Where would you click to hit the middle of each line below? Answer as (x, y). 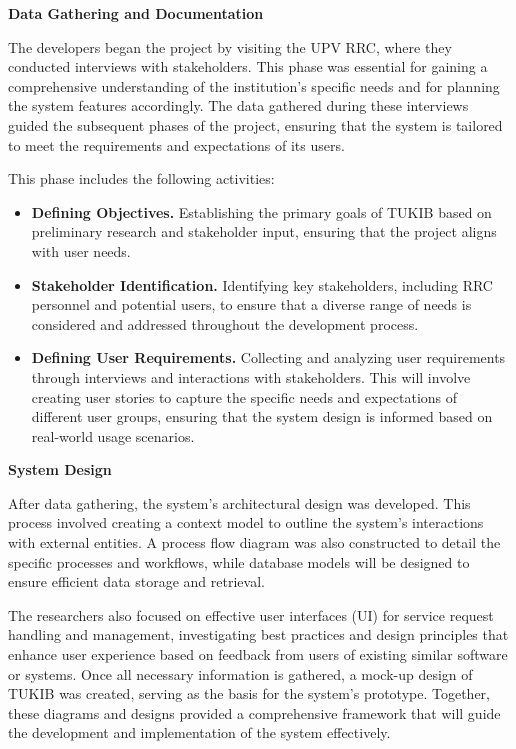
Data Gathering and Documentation (136, 13)
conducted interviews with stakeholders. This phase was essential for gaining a (248, 66)
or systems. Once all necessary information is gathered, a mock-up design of (240, 673)
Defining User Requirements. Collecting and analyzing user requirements (268, 357)
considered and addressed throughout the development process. (225, 323)
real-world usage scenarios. (113, 435)
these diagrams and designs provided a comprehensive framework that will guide (254, 712)
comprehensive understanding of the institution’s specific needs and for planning (254, 85)
